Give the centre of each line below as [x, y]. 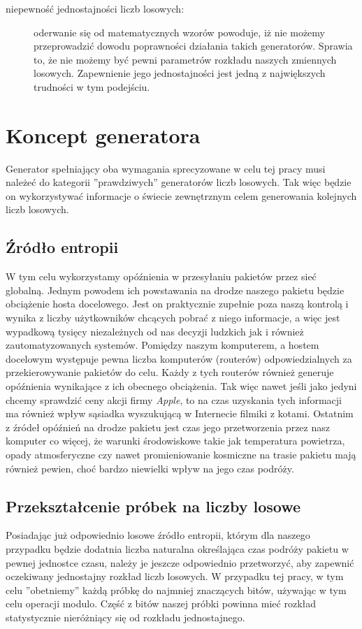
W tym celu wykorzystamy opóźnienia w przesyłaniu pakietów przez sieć [161, 276]
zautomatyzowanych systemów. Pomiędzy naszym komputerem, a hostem [162, 345]
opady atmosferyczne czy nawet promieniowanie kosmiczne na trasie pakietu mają [181, 454]
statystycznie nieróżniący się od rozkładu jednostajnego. [125, 617]
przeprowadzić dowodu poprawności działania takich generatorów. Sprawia [193, 46]
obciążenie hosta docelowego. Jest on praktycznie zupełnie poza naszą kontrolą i [177, 304]
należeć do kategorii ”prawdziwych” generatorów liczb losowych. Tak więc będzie [179, 182]
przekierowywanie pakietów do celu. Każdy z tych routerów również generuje [170, 372]
